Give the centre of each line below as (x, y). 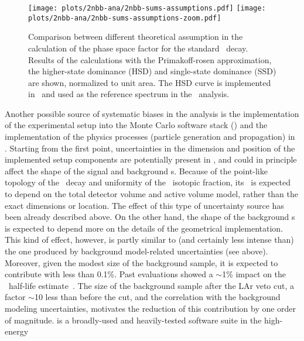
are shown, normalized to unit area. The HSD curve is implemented (150, 82)
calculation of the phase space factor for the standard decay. (138, 48)
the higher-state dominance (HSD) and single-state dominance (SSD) (152, 71)
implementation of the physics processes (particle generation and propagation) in (150, 137)
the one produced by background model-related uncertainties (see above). (136, 251)
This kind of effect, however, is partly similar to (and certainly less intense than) (149, 240)
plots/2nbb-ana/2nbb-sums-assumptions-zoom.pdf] (125, 18)
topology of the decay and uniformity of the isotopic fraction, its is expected (148, 182)
